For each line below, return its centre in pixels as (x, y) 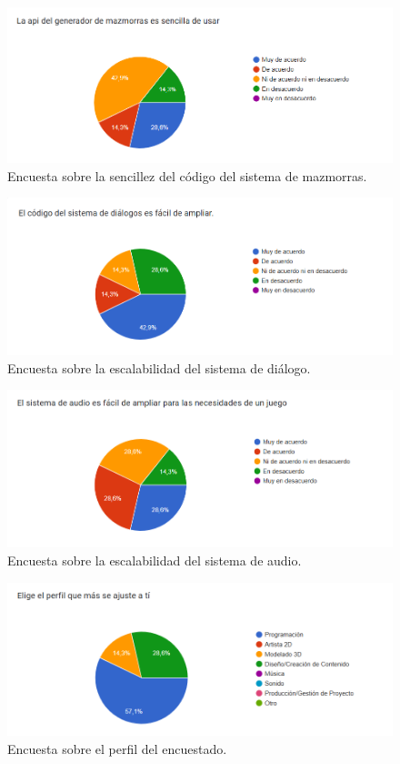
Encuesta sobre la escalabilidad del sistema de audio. (155, 560)
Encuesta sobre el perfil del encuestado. (117, 748)
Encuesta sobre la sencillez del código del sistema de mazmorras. (187, 175)
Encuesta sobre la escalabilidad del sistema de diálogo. (159, 367)
